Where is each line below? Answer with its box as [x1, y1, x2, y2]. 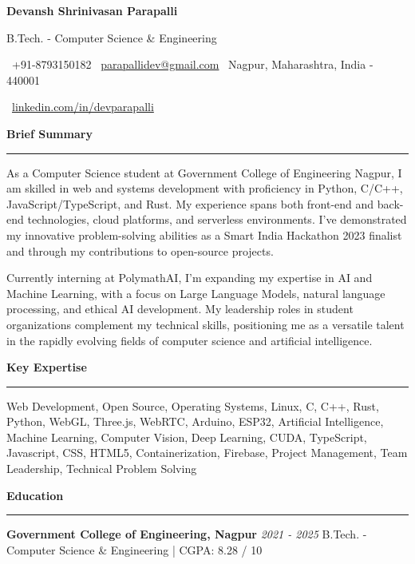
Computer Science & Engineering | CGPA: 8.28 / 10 [6, 541, 263, 558]
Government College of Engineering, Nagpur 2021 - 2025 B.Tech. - [6, 526, 367, 542]
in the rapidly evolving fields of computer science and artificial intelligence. [6, 332, 373, 348]
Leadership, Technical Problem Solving [6, 460, 197, 477]
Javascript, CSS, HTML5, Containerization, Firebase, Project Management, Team [6, 444, 408, 461]
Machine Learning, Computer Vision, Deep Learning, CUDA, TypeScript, [6, 428, 367, 445]
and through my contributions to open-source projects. [6, 242, 274, 259]
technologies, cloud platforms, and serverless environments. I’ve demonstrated [27, 211, 407, 228]
